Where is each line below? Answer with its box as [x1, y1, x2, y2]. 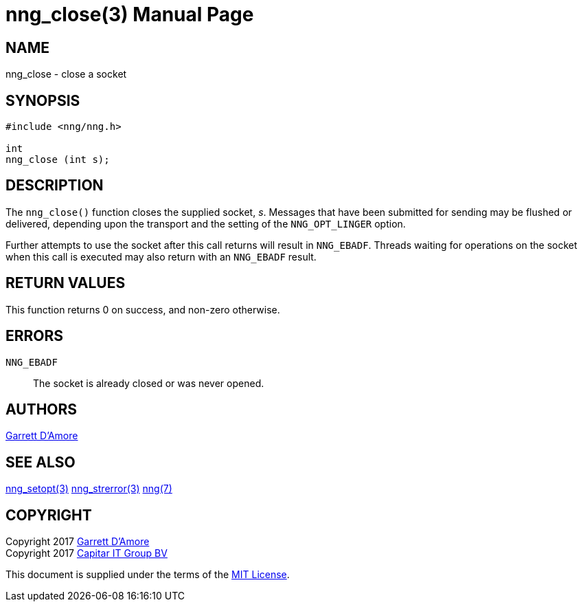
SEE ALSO [5, 453, 76, 471]
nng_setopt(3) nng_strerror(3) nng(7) [5, 483, 172, 495]
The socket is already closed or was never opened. [33, 377, 264, 389]
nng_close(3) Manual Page [5, 3, 254, 26]
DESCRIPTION [5, 177, 104, 195]
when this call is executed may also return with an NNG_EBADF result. [5, 250, 317, 263]
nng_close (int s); [5, 154, 110, 166]
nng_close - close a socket [5, 68, 127, 80]
